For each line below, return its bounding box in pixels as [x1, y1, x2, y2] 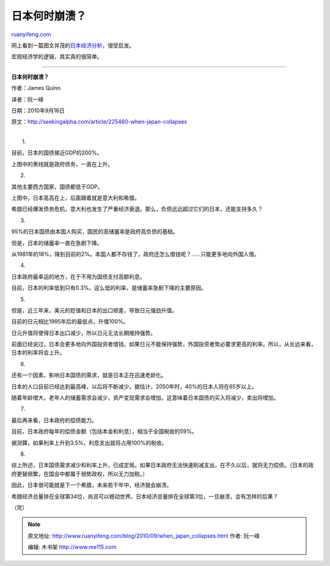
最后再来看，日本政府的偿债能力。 [11, 417, 97, 424]
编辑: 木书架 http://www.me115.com [28, 543, 117, 551]
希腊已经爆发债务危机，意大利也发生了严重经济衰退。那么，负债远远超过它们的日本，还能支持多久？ [11, 205, 263, 213]
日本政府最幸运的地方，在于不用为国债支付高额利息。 [11, 273, 145, 280]
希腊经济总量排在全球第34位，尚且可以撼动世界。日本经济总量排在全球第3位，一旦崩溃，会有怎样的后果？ [11, 492, 279, 500]
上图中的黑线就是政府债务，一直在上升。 [11, 160, 113, 168]
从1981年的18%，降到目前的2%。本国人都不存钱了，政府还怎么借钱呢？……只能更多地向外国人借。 [11, 250, 260, 257]
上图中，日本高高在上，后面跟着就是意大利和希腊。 [11, 194, 140, 202]
